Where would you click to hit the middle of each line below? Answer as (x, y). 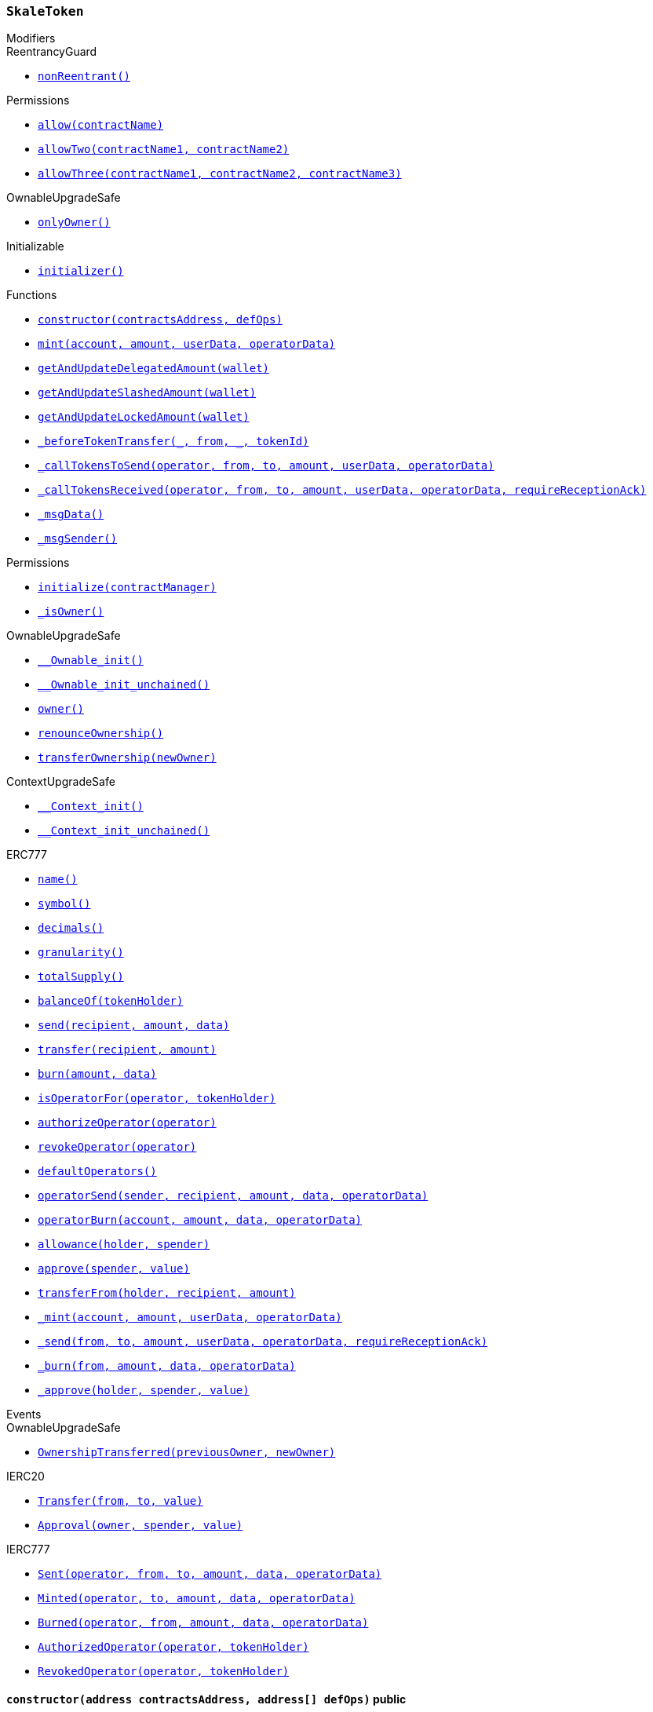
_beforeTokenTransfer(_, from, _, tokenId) (173, 442)
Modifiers (31, 38)
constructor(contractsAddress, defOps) (160, 320)
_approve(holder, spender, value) (144, 1391)
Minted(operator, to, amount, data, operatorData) (197, 1599)
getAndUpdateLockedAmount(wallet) (144, 417)
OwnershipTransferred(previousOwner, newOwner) (187, 1453)
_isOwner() (71, 612)
